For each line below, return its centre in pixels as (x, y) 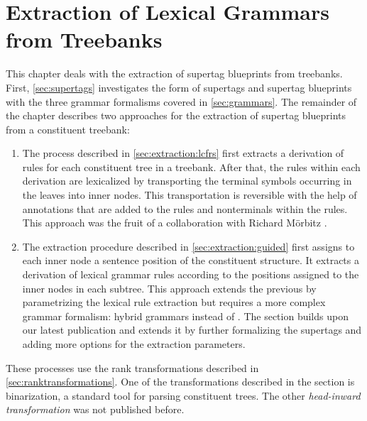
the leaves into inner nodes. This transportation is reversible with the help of (190, 195)
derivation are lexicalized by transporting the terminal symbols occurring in (187, 181)
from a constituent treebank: (68, 129)
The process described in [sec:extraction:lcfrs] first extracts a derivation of (183, 153)
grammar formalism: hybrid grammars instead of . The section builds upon (185, 316)
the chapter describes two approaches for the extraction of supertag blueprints (176, 115)
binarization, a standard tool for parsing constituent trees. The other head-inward (183, 395)
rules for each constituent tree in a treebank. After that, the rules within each (191, 166)
